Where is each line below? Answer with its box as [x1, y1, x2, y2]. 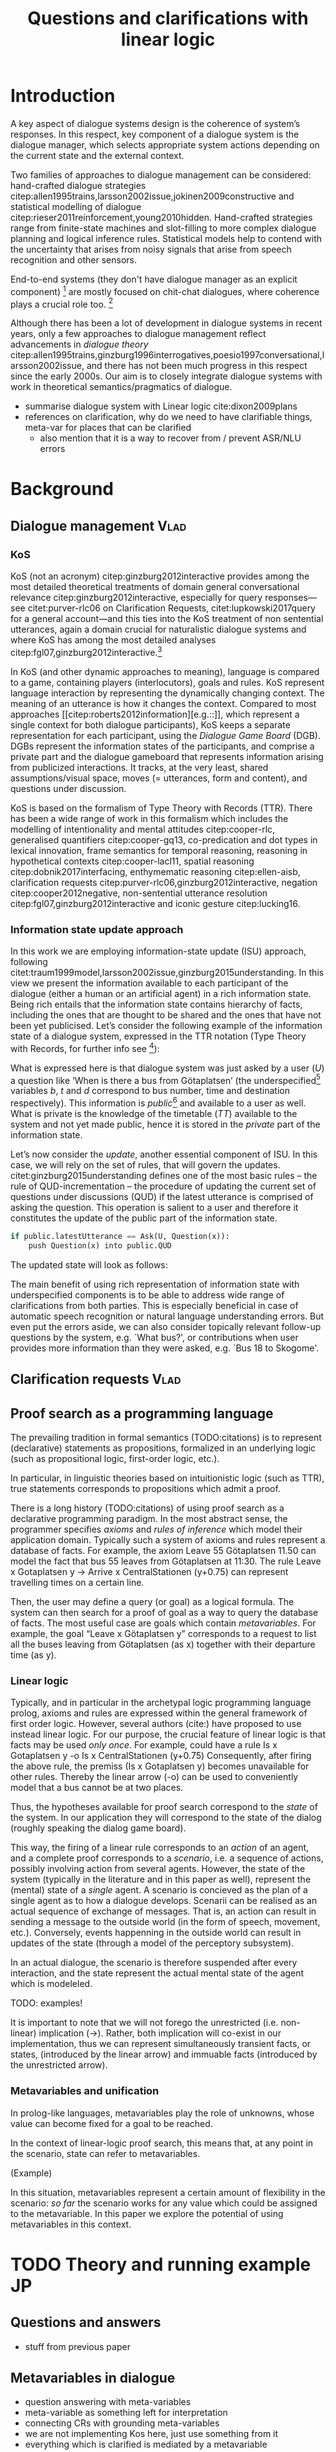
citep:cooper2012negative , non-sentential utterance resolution [10, 887, 268, 899]
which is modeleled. [10, 1978, 93, 1990]
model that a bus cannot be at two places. [10, 1782, 184, 1794]
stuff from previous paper [24, 2340, 131, 2352]
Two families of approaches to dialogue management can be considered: [10, 168, 312, 181]
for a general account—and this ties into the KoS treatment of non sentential [10, 613, 324, 625]
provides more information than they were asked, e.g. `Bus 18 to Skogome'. [10, 1342, 320, 1354]
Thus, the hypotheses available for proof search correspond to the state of [10, 1801, 318, 1813]
